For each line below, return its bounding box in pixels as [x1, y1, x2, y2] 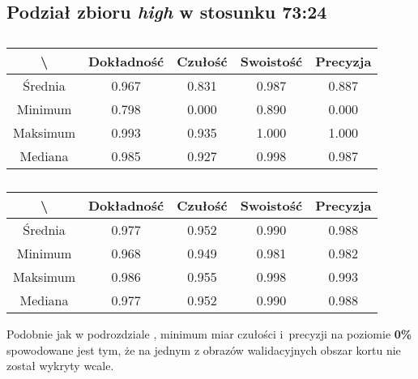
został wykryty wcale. [6, 357, 114, 374]
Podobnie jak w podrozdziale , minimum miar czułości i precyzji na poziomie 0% [6, 326, 412, 343]
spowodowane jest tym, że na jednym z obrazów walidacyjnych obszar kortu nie [6, 341, 401, 358]
